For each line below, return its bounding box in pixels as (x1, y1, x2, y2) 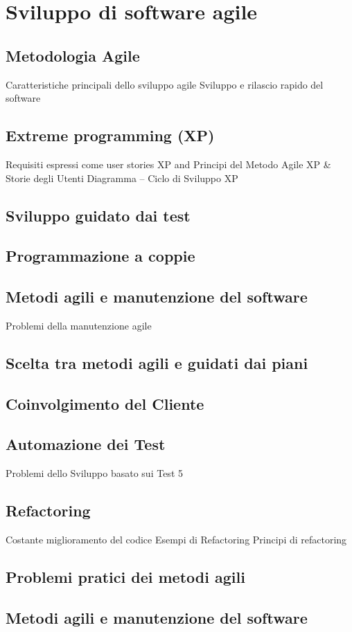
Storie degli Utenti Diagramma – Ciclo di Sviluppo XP (6, 170, 238, 185)
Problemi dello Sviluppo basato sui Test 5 (6, 466, 183, 480)
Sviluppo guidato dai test (6, 204, 191, 226)
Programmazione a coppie (6, 245, 195, 267)
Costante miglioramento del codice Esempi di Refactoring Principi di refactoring (6, 532, 347, 547)
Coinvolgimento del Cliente (6, 392, 204, 414)
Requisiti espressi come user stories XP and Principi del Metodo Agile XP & (6, 156, 331, 171)
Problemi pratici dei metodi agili (6, 566, 245, 588)
